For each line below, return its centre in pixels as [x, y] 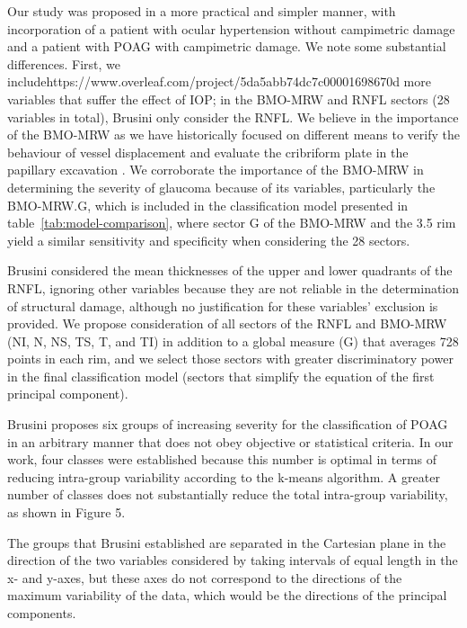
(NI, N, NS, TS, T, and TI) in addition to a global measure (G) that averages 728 [233, 341]
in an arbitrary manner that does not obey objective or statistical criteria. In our [230, 441]
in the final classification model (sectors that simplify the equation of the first [221, 376]
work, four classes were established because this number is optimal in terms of [222, 459]
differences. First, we [64, 63]
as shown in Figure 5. [66, 512]
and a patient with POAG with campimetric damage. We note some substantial [227, 46]
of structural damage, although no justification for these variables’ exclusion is [223, 305]
